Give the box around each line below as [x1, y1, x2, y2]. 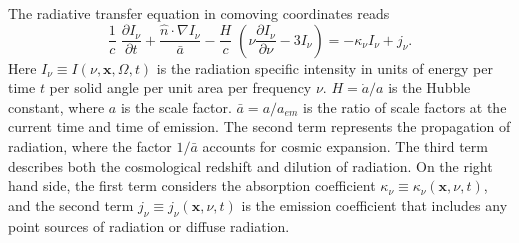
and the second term [8, 194, 134, 215]
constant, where [8, 96, 105, 117]
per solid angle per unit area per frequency [49, 77, 312, 98]
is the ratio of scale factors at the [303, 96, 507, 117]
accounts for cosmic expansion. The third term [202, 135, 488, 156]
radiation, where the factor [8, 135, 172, 156]
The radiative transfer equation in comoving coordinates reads [8, 3, 390, 23]
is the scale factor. [120, 96, 232, 117]
